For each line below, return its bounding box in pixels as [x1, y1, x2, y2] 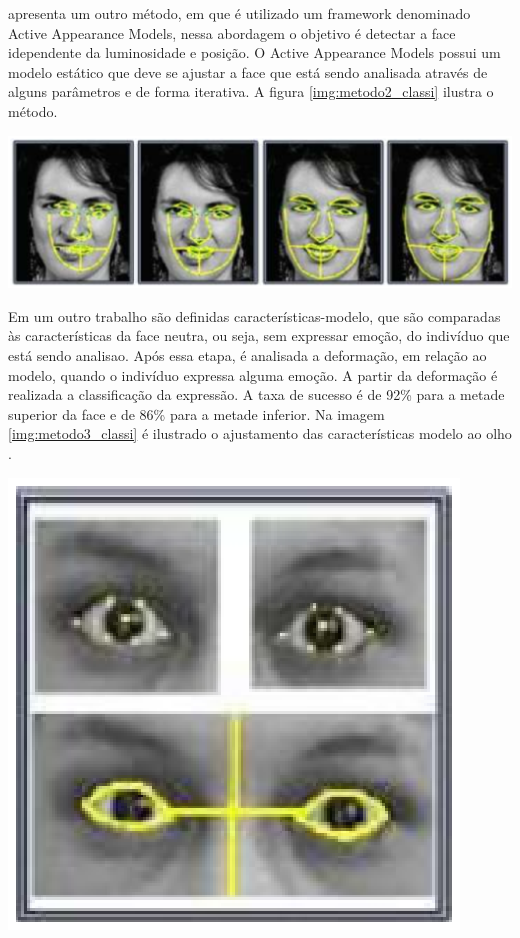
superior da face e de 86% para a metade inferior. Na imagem [8, 403, 385, 424]
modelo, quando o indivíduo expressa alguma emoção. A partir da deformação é [8, 364, 498, 385]
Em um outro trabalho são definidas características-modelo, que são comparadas [8, 305, 501, 326]
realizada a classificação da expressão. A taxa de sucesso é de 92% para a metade [8, 384, 505, 405]
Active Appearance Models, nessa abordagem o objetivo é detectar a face [8, 22, 456, 43]
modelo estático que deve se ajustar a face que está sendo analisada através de [8, 61, 488, 82]
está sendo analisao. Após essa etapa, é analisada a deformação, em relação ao [8, 345, 487, 366]
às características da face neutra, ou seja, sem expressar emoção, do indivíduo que [8, 325, 510, 346]
